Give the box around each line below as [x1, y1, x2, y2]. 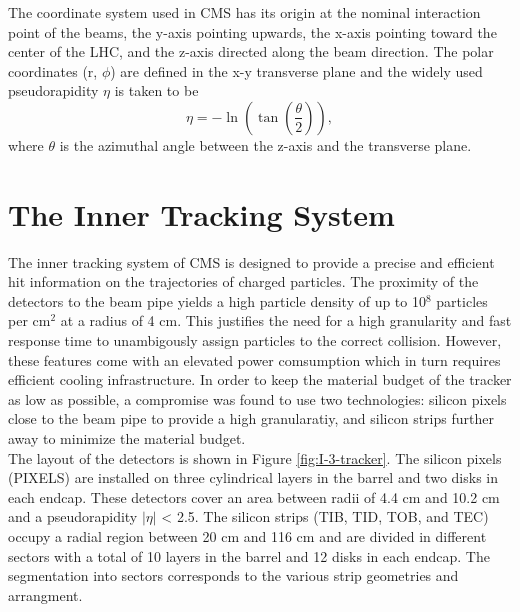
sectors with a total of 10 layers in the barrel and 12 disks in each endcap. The [8, 545, 490, 566]
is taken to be [114, 80, 199, 101]
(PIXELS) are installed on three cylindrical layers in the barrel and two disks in [8, 467, 498, 488]
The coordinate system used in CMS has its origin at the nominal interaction [8, 2, 481, 22]
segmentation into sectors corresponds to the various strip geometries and [8, 565, 459, 586]
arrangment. [8, 584, 83, 605]
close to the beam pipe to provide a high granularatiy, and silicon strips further [8, 408, 494, 429]
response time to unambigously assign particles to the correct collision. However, [8, 330, 502, 351]
